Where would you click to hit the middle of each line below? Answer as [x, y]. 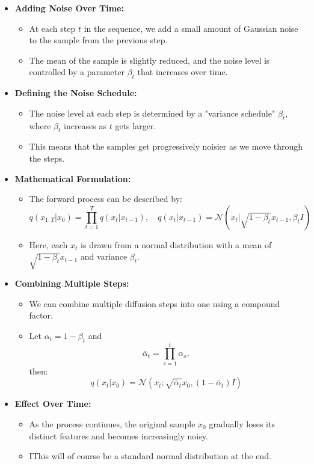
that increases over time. [183, 72]
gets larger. [136, 125]
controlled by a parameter [77, 72]
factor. [41, 315]
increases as [85, 125]
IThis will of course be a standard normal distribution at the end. [150, 456]
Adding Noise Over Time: [69, 8]
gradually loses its [242, 423]
